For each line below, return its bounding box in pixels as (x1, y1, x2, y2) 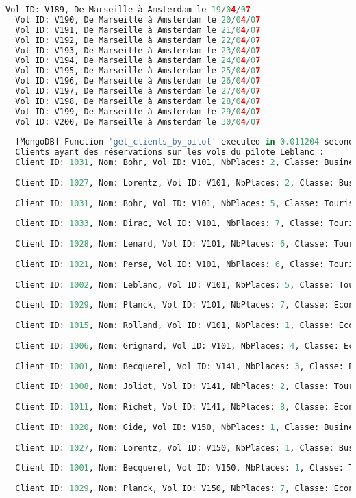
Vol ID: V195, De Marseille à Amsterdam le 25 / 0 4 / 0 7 (15, 66, 261, 76)
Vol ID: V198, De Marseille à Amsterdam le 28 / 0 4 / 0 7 (15, 96, 261, 106)
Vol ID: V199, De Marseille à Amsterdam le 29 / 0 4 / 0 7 (15, 106, 261, 116)
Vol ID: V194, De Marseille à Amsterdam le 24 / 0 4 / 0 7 (15, 55, 261, 66)
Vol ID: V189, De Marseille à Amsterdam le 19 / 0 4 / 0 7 (5, 5, 251, 14)
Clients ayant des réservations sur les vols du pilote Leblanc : (15, 147, 325, 158)
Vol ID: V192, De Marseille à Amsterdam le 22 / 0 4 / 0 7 (15, 35, 261, 45)
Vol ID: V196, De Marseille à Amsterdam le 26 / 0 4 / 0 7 (15, 76, 261, 86)
